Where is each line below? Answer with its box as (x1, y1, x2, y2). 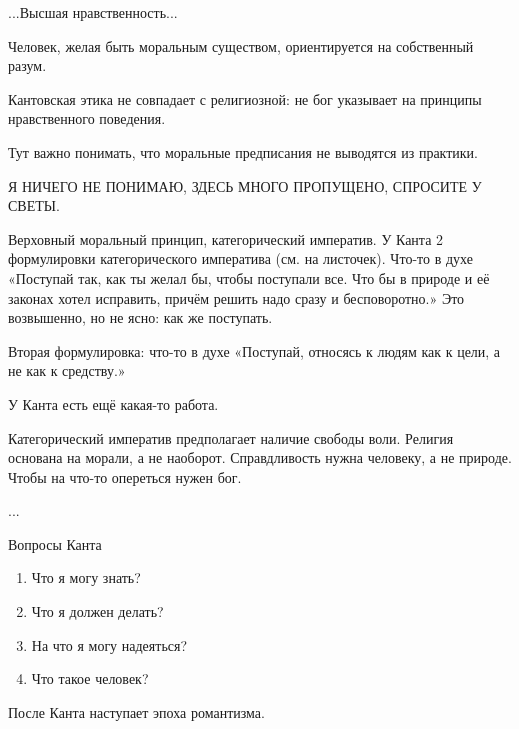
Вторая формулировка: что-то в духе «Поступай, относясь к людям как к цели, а (8, 340, 501, 361)
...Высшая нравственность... (8, 2, 178, 22)
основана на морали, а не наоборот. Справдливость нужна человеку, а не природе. (8, 447, 512, 468)
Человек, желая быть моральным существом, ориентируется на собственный (8, 35, 474, 56)
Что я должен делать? (31, 601, 164, 622)
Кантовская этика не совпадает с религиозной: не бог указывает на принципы (8, 88, 482, 109)
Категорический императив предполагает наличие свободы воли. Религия (8, 427, 454, 448)
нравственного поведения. (8, 108, 166, 129)
